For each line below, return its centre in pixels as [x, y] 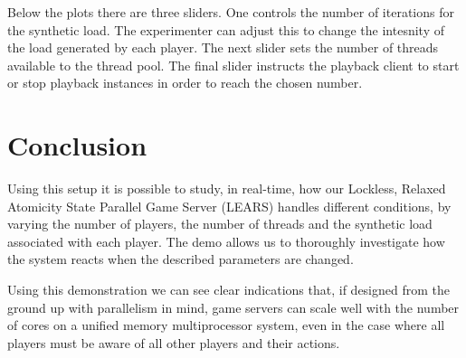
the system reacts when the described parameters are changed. [181, 259]
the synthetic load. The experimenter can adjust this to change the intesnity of [226, 29]
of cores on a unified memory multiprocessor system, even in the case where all [226, 325]
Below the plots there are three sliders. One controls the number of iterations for [231, 12]
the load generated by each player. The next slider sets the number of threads [223, 47]
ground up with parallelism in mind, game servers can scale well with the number [233, 307]
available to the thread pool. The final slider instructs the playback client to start [233, 65]
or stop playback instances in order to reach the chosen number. [185, 83]
